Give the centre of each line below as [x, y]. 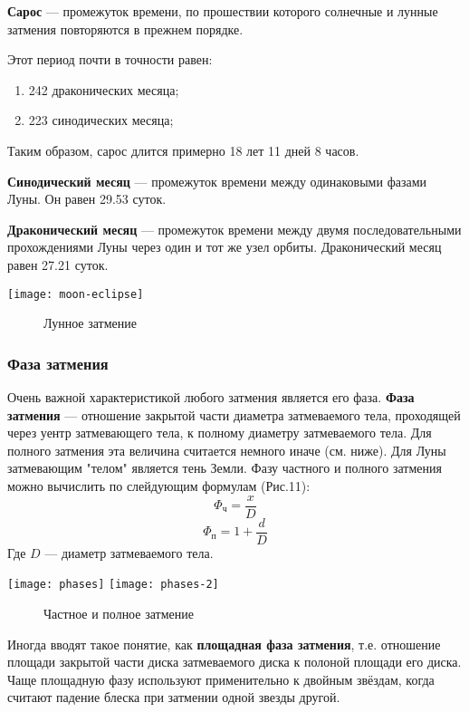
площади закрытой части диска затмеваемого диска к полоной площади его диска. [234, 662]
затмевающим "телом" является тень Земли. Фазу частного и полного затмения [225, 468]
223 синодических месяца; [101, 120]
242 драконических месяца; [104, 89]
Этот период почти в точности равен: [110, 59]
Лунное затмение [90, 323]
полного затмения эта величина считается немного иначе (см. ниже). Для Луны [227, 450]
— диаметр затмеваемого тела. [129, 552]
